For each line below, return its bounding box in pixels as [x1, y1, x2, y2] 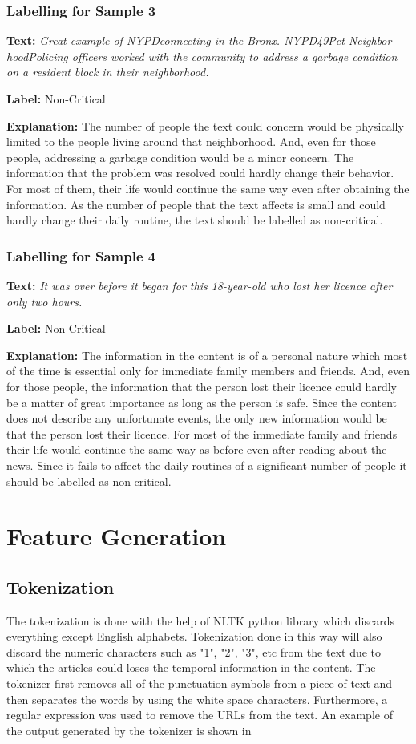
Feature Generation [6, 520, 227, 552]
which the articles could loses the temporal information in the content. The [6, 659, 376, 676]
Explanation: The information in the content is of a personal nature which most [6, 346, 408, 363]
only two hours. [6, 293, 83, 309]
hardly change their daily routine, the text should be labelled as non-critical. [6, 212, 383, 228]
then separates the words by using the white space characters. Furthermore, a [6, 690, 388, 707]
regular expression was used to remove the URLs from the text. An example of [6, 706, 393, 723]
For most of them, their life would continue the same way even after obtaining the [6, 180, 410, 196]
